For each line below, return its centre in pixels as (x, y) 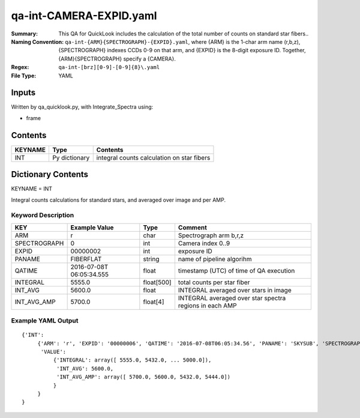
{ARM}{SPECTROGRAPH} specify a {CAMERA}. (117, 59)
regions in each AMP (207, 305)
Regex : (20, 67)
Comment (192, 227)
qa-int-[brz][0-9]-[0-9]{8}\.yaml (109, 67)
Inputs (23, 93)
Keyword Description (43, 215)
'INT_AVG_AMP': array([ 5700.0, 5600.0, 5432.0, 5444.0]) (143, 377)
